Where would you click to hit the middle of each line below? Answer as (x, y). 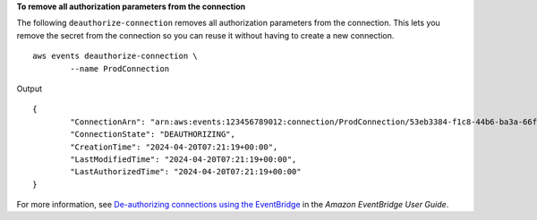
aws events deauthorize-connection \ (115, 56)
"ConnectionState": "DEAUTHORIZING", (153, 135)
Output (29, 89)
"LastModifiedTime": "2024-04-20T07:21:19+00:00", (183, 159)
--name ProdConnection (120, 68)
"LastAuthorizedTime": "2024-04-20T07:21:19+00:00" (186, 172)
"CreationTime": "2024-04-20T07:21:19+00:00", (174, 147)
